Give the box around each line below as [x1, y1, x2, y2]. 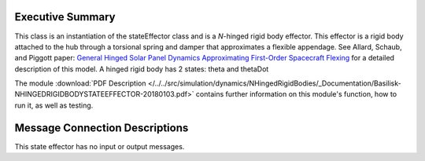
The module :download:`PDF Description [14, 79, 146, 88]
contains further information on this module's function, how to [195, 90, 397, 99]
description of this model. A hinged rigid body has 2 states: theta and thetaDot [14, 64, 269, 74]
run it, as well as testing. [14, 101, 94, 110]
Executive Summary [14, 10, 116, 24]
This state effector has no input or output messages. [14, 141, 185, 151]
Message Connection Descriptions [14, 121, 189, 134]
